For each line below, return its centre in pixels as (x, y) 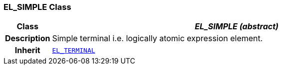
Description (28, 38)
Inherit (27, 50)
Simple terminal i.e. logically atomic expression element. (157, 38)
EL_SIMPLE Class (37, 7)
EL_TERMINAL (74, 50)
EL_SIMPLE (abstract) (237, 27)
